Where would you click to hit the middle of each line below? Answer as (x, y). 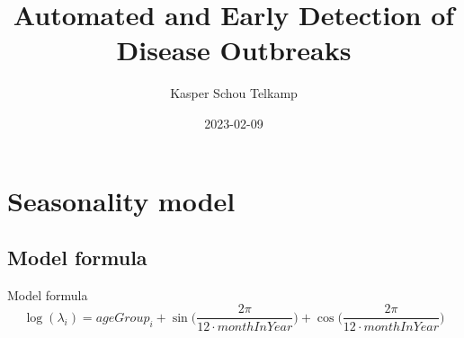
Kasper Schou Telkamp (234, 93)
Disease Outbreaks (234, 50)
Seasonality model (121, 200)
